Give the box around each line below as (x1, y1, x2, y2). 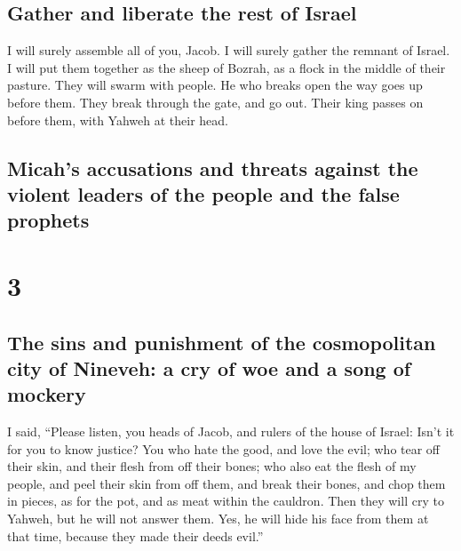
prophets (7, 206, 90, 234)
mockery (7, 380, 86, 408)
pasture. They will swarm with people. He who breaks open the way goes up (7, 76, 423, 94)
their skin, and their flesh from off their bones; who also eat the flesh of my (7, 457, 417, 475)
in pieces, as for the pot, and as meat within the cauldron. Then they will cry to (7, 491, 444, 510)
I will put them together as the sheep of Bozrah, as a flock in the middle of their (7, 58, 446, 76)
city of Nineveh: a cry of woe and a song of (7, 354, 411, 381)
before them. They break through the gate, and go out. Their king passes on (7, 92, 424, 111)
